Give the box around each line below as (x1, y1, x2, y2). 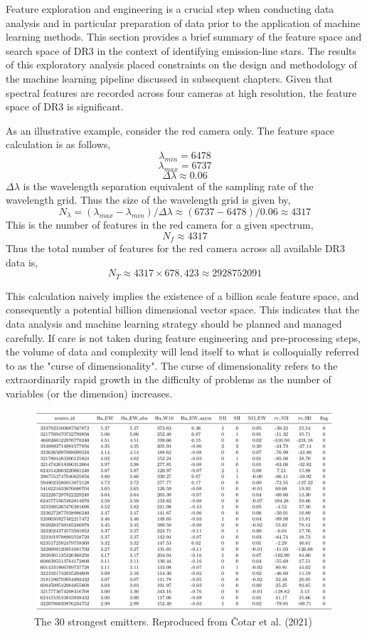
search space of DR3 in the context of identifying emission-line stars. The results (6, 43, 357, 58)
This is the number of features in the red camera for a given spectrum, (6, 217, 314, 232)
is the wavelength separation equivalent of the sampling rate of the (23, 178, 314, 193)
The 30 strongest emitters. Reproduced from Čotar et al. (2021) (34, 613, 313, 628)
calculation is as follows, (6, 137, 111, 152)
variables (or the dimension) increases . (6, 386, 173, 401)
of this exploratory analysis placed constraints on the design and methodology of (6, 57, 357, 72)
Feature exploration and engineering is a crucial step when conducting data (6, 1, 334, 16)
